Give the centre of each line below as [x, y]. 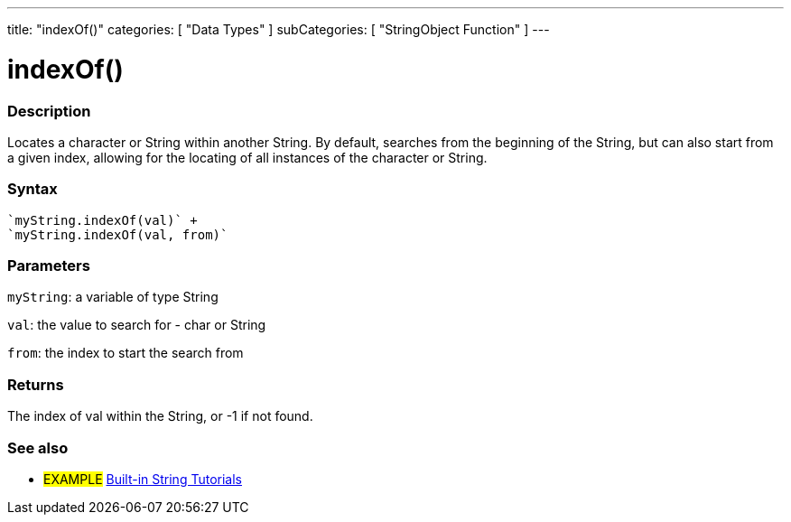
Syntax [33, 189]
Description [49, 111]
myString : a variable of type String [113, 297]
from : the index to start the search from [126, 353]
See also [38, 447]
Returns [36, 384]
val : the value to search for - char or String [137, 325]
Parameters [49, 266]
